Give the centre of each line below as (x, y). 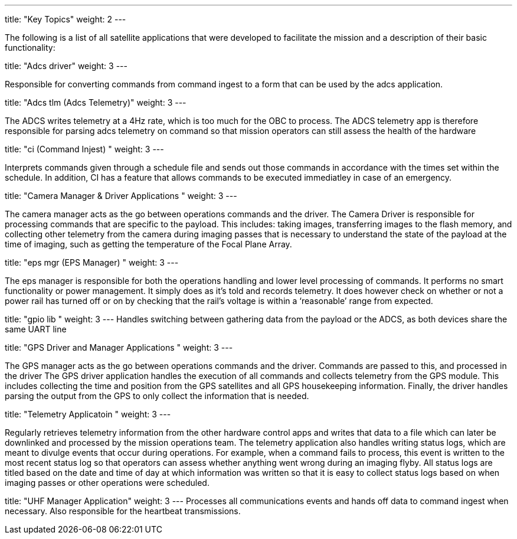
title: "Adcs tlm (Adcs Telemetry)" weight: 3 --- (96, 102)
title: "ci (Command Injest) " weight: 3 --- (84, 149)
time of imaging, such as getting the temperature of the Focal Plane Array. (148, 244)
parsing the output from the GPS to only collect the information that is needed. (157, 396)
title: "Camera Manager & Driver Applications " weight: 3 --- (121, 196)
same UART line (36, 329)
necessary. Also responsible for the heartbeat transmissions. (123, 511)
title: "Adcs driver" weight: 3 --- (66, 66)
